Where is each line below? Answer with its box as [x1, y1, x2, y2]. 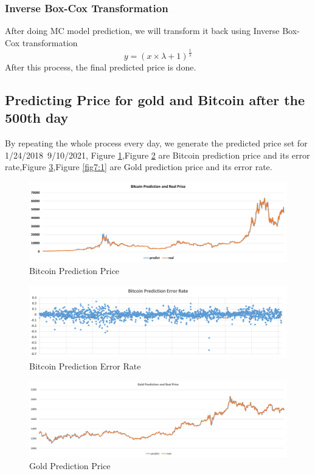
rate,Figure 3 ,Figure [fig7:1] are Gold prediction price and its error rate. [5, 160, 272, 173]
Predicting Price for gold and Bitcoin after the [5, 90, 305, 109]
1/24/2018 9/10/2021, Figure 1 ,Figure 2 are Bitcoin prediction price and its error [5, 148, 310, 161]
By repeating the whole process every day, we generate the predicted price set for [5, 136, 308, 149]
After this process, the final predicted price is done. [5, 60, 196, 73]
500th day [5, 108, 69, 127]
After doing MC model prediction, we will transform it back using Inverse [5, 24, 280, 37]
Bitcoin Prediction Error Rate [29, 359, 141, 372]
